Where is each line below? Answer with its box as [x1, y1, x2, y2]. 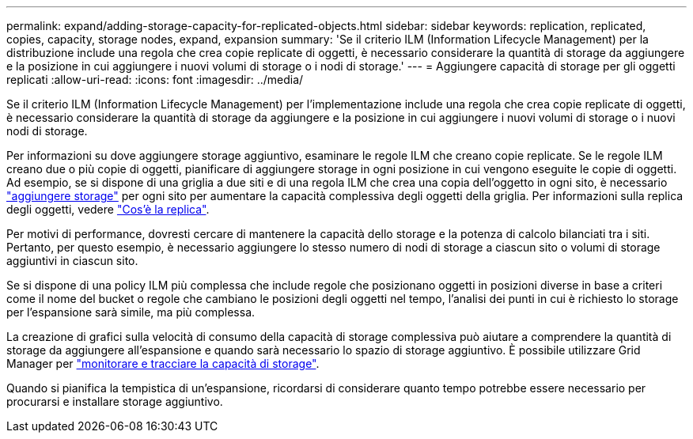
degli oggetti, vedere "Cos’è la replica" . [6, 202, 210, 216]
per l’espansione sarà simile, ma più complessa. [6, 305, 256, 319]
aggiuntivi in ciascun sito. [6, 254, 138, 267]
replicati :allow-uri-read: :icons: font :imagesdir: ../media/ [6, 73, 304, 86]
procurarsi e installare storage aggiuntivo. [6, 395, 223, 408]
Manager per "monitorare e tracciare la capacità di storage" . [6, 357, 320, 370]
